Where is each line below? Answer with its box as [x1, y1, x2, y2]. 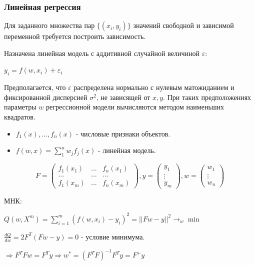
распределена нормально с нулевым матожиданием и [73, 82, 234, 92]
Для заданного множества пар [4, 20, 95, 30]
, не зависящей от [96, 91, 150, 102]
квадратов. [4, 111, 35, 121]
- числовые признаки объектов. [75, 128, 170, 138]
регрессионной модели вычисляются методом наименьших [46, 101, 224, 112]
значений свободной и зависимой [133, 20, 234, 30]
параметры [4, 101, 36, 112]
